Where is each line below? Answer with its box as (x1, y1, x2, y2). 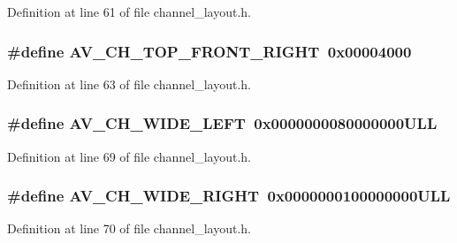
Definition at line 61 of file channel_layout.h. (7, 3, 251, 20)
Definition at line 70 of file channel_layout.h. (7, 219, 251, 238)
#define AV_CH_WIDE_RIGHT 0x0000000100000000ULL (7, 185, 451, 207)
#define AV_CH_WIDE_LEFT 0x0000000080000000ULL (7, 112, 438, 134)
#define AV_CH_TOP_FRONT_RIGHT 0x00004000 (7, 40, 412, 62)
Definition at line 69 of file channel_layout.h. (7, 147, 251, 165)
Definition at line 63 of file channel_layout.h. (7, 74, 251, 93)
